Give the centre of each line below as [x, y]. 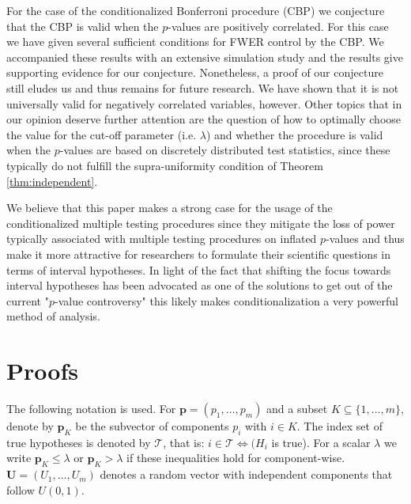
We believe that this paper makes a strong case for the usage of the [170, 208]
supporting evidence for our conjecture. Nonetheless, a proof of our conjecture [195, 72]
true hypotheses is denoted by [79, 442]
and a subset [297, 408]
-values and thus [365, 239]
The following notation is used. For [91, 408]
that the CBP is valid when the [83, 26]
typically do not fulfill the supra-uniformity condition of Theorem [165, 165]
